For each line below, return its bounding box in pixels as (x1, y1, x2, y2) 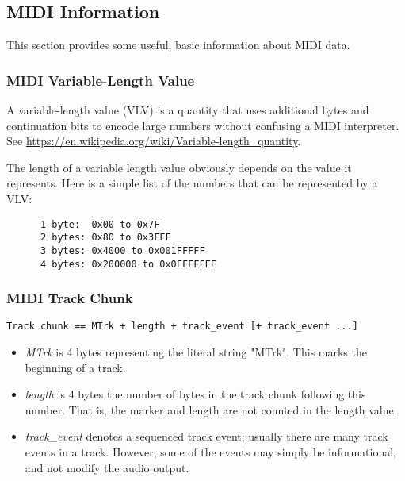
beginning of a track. (25, 359, 126, 375)
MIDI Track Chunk (6, 288, 133, 308)
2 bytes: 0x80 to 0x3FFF (40, 232, 171, 244)
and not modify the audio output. (25, 459, 189, 475)
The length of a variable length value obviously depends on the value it (6, 159, 352, 175)
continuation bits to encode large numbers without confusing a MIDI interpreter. (6, 117, 399, 133)
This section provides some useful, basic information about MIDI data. (6, 37, 350, 53)
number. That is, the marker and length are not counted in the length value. (25, 401, 397, 418)
